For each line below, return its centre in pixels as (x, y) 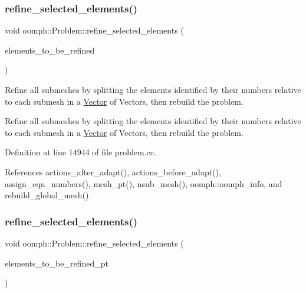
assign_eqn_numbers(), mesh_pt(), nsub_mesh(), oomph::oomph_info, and (144, 183)
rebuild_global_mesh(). (48, 195)
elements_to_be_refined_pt (57, 263)
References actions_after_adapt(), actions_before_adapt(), (113, 172)
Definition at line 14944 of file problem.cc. (80, 152)
